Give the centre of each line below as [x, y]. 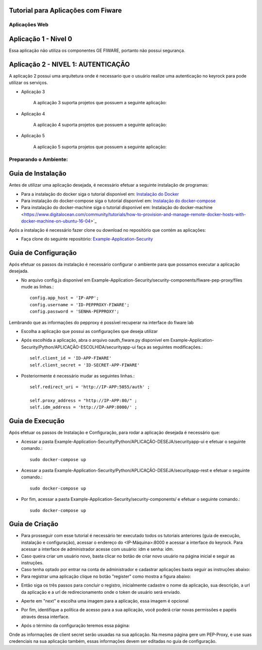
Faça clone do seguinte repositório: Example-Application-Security [87, 239]
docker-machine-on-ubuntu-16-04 [56, 221]
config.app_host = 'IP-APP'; [64, 298]
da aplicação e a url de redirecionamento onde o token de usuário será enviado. [101, 592]
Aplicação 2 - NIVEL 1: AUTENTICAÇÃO [69, 64]
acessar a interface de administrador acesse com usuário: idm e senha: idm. [98, 549]
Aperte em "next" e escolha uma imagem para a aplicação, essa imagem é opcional [105, 601]
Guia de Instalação [38, 174]
